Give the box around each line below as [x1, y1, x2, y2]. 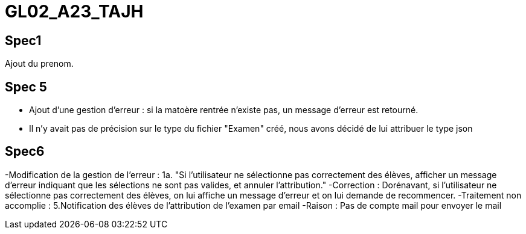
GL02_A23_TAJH [5, 1, 144, 22]
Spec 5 [5, 79, 47, 94]
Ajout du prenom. [5, 58, 74, 69]
